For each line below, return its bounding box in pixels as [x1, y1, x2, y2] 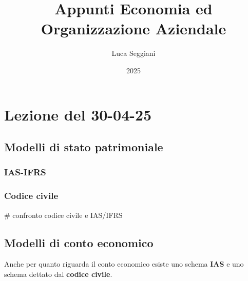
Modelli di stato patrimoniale [4, 139, 163, 155]
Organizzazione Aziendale [41, 18, 226, 39]
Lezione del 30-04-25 [4, 104, 152, 125]
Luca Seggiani [111, 48, 156, 58]
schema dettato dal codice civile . [4, 268, 112, 279]
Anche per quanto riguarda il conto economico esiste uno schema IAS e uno [4, 258, 244, 269]
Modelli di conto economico [4, 234, 154, 250]
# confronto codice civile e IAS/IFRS [4, 209, 123, 220]
